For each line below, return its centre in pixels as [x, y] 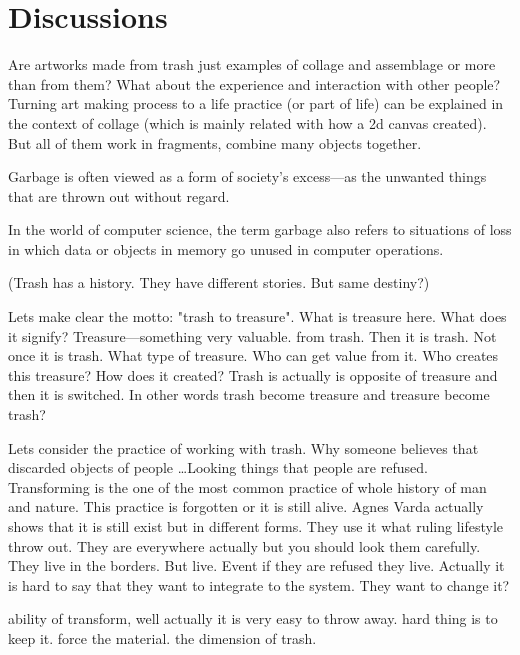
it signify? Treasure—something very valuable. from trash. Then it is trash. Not [252, 335]
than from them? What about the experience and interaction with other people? [254, 83]
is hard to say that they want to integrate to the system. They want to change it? [259, 584]
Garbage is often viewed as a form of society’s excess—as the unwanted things [247, 176]
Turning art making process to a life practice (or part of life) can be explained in [256, 103]
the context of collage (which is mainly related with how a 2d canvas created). [247, 122]
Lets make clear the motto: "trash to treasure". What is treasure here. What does [257, 316]
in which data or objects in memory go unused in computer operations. [226, 248]
